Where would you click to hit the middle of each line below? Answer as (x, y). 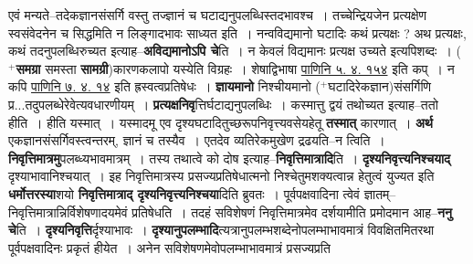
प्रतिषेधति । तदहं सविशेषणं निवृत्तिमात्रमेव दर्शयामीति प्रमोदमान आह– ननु (292, 211)
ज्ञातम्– (380, 193)
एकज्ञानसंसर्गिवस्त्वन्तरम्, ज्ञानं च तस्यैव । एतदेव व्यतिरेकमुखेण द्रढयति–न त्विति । (197, 140)
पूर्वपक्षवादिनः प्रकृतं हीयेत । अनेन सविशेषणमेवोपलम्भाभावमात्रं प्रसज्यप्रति (169, 247)
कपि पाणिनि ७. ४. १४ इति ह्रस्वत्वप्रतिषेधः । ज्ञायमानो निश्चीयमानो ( (164, 86)
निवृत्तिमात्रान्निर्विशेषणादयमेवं (68, 211)
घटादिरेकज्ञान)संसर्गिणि (380, 86)
